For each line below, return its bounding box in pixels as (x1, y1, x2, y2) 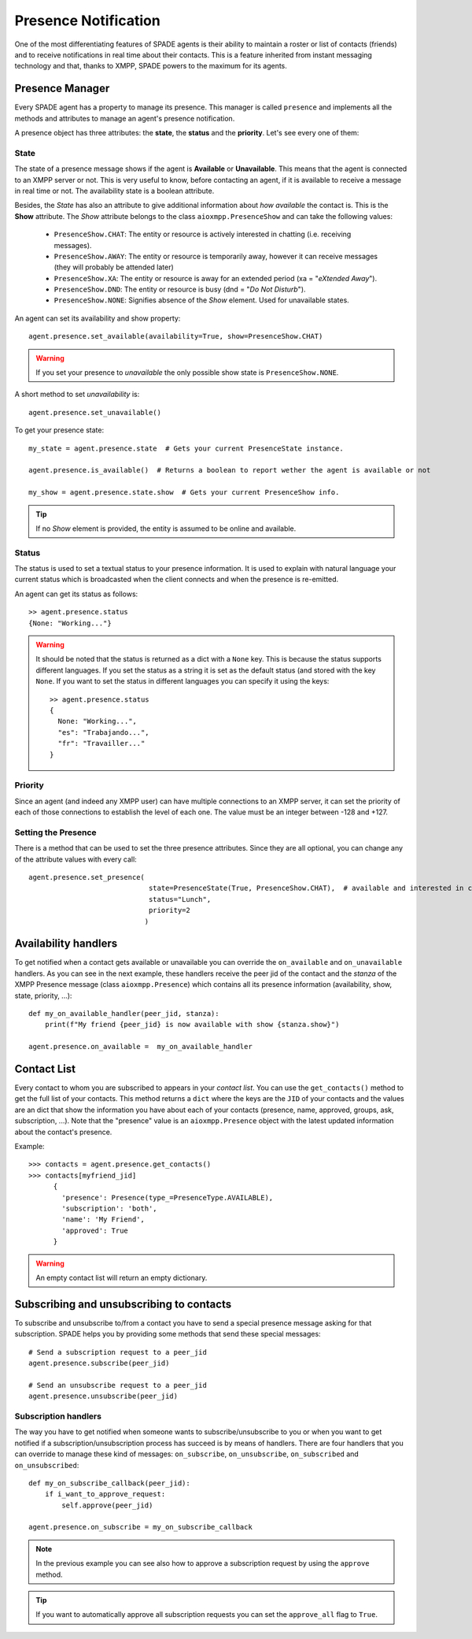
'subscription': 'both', (61, 1204, 157, 1213)
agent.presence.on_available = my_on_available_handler (28, 1042, 253, 1051)
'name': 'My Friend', (61, 1215, 146, 1224)
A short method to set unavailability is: (14, 390, 140, 399)
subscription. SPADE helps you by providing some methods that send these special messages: (14, 1329, 322, 1339)
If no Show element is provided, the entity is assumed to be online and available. (35, 524, 297, 533)
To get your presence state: (14, 425, 105, 435)
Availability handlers (14, 937, 118, 951)
